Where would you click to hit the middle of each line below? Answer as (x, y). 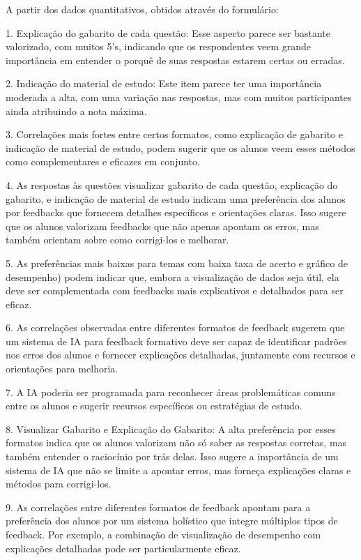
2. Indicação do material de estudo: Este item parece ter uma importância (164, 83)
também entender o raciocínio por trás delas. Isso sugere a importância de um (172, 456)
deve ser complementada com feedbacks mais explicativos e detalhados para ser (175, 290)
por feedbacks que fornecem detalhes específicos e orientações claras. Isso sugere (176, 212)
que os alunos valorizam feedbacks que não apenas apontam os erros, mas (162, 226)
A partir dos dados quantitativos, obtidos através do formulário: (142, 9)
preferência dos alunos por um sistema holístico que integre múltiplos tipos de (172, 521)
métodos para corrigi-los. (59, 484)
